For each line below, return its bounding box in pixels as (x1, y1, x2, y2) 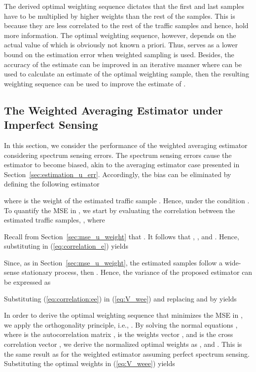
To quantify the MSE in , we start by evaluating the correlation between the (4, 205, 235, 215)
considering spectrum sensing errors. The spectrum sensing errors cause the (4, 149, 232, 160)
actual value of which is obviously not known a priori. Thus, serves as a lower (4, 39, 238, 50)
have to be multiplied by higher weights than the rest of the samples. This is (4, 10, 235, 21)
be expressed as (4, 277, 51, 287)
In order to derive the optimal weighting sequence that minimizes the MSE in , (4, 310, 243, 320)
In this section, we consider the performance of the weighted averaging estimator (4, 140, 248, 150)
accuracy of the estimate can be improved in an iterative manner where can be (4, 59, 242, 69)
